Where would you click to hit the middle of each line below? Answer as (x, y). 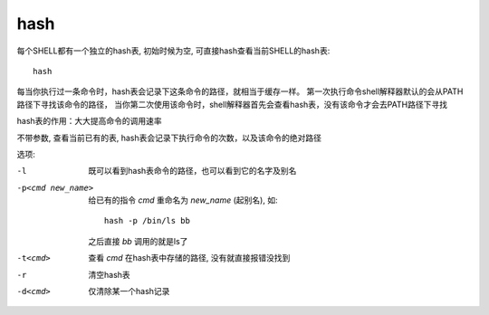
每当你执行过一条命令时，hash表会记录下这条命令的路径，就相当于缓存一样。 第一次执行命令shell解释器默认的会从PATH (240, 91)
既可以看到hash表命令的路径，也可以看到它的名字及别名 (192, 171)
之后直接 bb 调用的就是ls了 (138, 241)
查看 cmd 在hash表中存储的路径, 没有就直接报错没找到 (189, 258)
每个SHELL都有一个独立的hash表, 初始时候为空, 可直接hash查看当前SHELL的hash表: (173, 51)
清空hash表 (109, 274)
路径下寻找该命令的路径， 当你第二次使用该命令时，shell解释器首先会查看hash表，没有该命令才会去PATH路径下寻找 (232, 104)
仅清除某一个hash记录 (129, 291)
